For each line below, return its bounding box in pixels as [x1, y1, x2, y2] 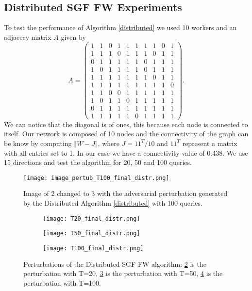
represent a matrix [182, 138, 237, 148]
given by [61, 32, 86, 42]
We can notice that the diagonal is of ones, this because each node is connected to [4, 119, 248, 129]
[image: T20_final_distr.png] [43, 215, 140, 222]
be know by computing [4, 138, 72, 148]
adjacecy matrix [4, 32, 51, 42]
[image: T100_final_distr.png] [43, 244, 144, 252]
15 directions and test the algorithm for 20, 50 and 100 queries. [4, 157, 192, 167]
